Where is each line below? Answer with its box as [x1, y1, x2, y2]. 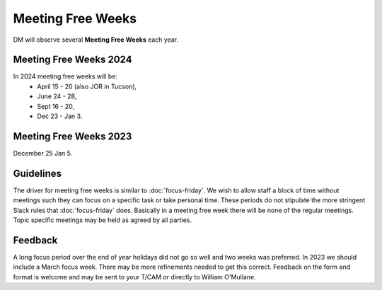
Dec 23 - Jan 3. [37, 112, 83, 120]
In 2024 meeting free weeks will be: [13, 72, 118, 81]
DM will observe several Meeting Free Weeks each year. [13, 35, 179, 44]
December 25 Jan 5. [13, 149, 73, 157]
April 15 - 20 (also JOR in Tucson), [37, 82, 137, 91]
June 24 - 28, [37, 92, 77, 100]
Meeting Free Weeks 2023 [13, 130, 132, 142]
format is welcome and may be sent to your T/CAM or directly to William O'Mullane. [13, 272, 256, 281]
